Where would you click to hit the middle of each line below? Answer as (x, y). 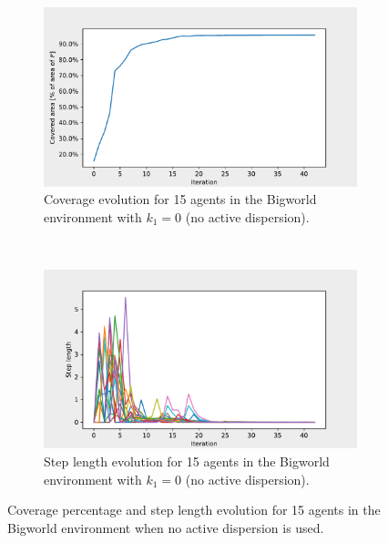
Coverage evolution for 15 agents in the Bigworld (180, 199)
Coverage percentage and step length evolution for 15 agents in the (194, 510)
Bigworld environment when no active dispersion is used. (166, 527)
